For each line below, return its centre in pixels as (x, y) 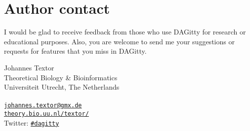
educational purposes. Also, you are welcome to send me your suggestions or (119, 41)
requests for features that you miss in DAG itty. (75, 51)
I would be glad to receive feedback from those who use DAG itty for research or (125, 32)
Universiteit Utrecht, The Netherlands (62, 87)
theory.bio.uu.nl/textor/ (46, 114)
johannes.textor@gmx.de (43, 106)
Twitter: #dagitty (32, 122)
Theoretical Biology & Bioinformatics (61, 77)
